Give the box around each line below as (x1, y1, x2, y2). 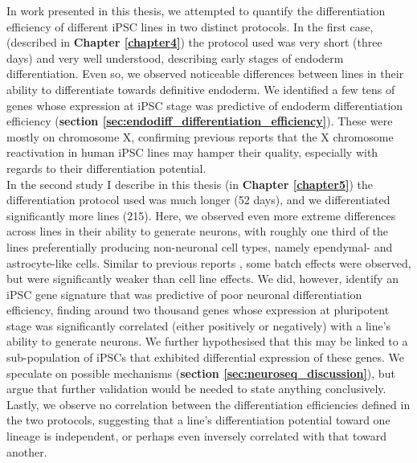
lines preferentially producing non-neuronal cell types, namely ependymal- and (6, 238, 393, 255)
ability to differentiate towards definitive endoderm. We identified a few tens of (6, 80, 395, 97)
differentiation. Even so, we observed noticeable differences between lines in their (6, 65, 404, 82)
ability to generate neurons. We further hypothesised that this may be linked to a (6, 333, 408, 350)
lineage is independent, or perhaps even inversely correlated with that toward (6, 428, 386, 445)
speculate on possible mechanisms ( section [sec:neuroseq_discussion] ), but (6, 364, 395, 381)
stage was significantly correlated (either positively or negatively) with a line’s (6, 317, 391, 334)
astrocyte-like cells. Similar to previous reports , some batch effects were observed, (6, 254, 411, 271)
